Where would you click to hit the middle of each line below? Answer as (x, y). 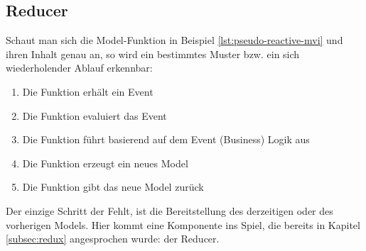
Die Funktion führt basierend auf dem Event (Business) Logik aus (166, 139)
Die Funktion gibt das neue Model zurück (113, 187)
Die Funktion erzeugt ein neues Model (105, 163)
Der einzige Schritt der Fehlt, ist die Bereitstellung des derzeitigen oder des (169, 210)
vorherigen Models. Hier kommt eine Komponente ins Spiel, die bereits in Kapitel (183, 224)
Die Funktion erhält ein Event (88, 91)
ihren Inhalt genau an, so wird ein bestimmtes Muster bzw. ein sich (153, 54)
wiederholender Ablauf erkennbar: (79, 68)
